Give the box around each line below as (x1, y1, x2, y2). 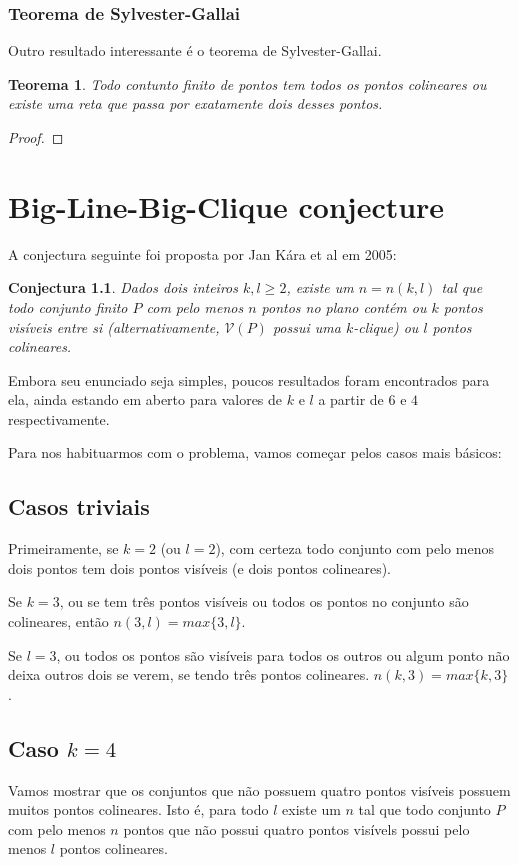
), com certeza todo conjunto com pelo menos (215, 538, 494, 559)
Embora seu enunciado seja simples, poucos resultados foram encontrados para (8, 369, 490, 390)
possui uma (272, 316, 341, 337)
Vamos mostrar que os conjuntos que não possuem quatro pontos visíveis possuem (8, 779, 511, 800)
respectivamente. (8, 408, 110, 429)
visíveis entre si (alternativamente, (8, 316, 220, 337)
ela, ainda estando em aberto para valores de (8, 389, 283, 410)
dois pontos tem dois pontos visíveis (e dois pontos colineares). (8, 557, 391, 578)
